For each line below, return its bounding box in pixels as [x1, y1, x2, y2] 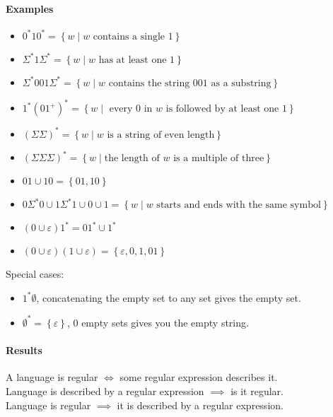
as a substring [211, 78, 271, 88]
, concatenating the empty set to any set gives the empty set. [36, 290, 301, 305]
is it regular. [230, 383, 284, 398]
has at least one [98, 54, 167, 65]
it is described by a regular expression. [117, 397, 284, 412]
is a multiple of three [173, 153, 264, 164]
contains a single [93, 31, 165, 42]
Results [6, 343, 42, 358]
